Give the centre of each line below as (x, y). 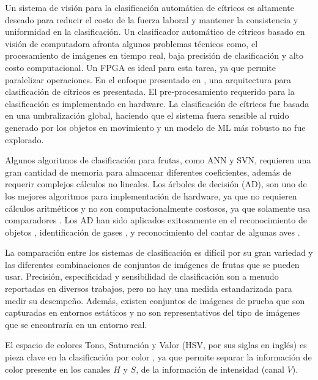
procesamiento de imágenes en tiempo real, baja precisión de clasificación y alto (154, 55)
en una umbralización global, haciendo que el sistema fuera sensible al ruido (147, 115)
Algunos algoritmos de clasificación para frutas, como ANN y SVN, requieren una (158, 160)
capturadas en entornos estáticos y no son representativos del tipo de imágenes (153, 312)
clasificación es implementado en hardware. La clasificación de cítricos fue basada (157, 103)
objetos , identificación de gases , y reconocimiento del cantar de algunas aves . (153, 232)
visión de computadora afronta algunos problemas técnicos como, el (131, 43)
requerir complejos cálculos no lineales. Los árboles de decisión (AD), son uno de (156, 184)
